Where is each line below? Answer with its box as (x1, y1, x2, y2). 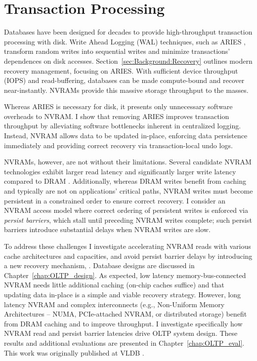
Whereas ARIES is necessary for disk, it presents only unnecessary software (4, 101, 233, 112)
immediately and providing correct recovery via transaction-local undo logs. (4, 140, 233, 150)
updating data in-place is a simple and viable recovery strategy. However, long (4, 289, 241, 299)
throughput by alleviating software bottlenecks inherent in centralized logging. (4, 120, 241, 131)
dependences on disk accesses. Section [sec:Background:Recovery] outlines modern (4, 55, 253, 66)
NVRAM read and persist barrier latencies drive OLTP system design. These (4, 328, 238, 338)
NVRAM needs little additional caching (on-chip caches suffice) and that (4, 280, 224, 290)
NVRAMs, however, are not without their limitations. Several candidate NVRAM (4, 157, 252, 167)
